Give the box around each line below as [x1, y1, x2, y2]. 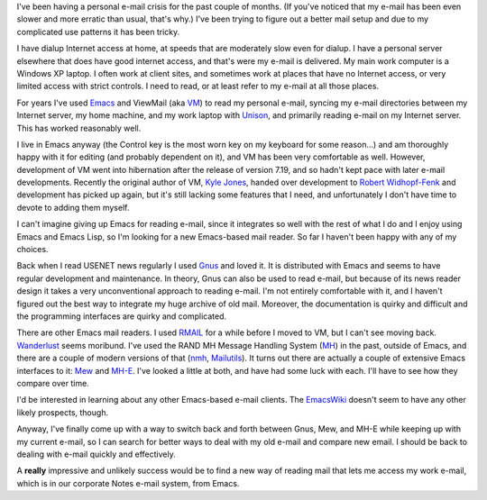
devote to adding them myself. [16, 202, 130, 213]
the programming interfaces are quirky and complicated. [16, 311, 227, 322]
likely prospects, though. [16, 406, 108, 418]
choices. [16, 244, 49, 255]
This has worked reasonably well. [16, 123, 142, 133]
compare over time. [16, 377, 89, 388]
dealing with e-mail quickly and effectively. [16, 449, 176, 459]
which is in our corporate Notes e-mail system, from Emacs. [16, 477, 240, 488]
